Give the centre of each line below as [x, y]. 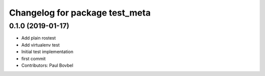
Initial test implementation [47, 52]
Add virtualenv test [40, 45]
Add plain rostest [39, 38]
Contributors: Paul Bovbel [47, 65]
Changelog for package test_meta [80, 13]
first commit [34, 58]
